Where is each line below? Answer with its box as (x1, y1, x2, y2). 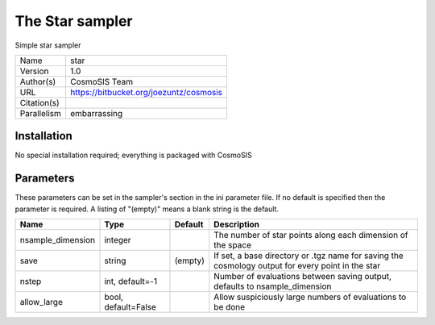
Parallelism (19, 107, 62, 119)
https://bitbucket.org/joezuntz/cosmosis (69, 86, 223, 98)
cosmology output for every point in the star (213, 260, 381, 272)
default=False (104, 302, 157, 313)
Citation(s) (19, 97, 60, 108)
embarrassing (69, 107, 123, 119)
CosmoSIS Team (69, 76, 133, 87)
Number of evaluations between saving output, (213, 271, 392, 282)
